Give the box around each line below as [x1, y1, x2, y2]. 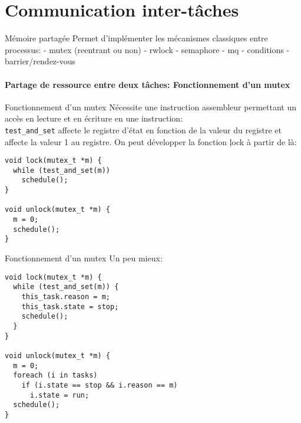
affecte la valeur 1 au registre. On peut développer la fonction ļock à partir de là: [5, 135, 297, 147]
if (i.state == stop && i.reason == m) [21, 381, 178, 389]
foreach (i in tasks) [13, 371, 98, 380]
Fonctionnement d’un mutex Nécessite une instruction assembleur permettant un [5, 100, 296, 113]
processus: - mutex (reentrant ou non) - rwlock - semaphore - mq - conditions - [5, 43, 290, 55]
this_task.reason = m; [21, 292, 110, 301]
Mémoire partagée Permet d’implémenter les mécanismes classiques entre [5, 32, 268, 44]
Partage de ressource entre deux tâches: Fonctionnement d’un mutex [5, 78, 290, 90]
